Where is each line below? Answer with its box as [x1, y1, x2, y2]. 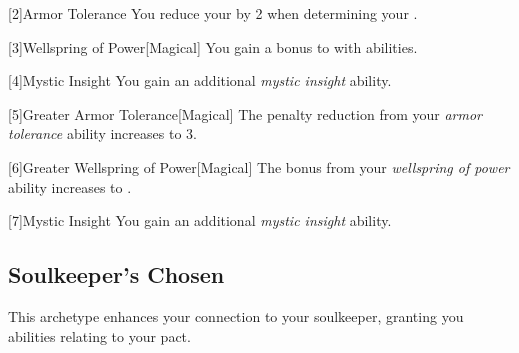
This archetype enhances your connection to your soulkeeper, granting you [8, 305, 464, 326]
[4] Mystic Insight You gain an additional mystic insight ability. [8, 70, 392, 91]
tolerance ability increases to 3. [8, 123, 197, 144]
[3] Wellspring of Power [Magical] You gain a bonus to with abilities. [8, 36, 418, 57]
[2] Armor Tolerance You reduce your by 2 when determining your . [8, 3, 418, 23]
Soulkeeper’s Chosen [8, 259, 225, 290]
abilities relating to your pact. [8, 325, 191, 346]
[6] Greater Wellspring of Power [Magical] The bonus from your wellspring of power [8, 156, 510, 177]
